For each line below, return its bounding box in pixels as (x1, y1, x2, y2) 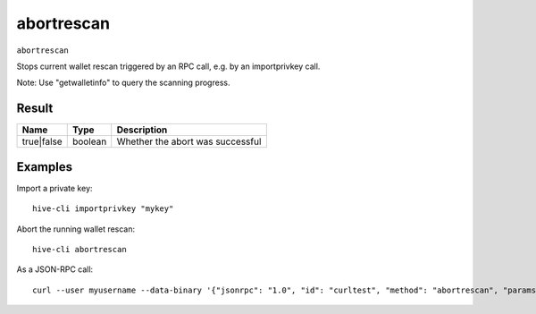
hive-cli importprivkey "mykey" (32, 204, 174, 214)
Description (116, 123, 168, 136)
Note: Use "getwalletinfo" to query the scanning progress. (16, 77, 230, 89)
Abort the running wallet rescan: (16, 224, 136, 234)
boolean (71, 135, 107, 148)
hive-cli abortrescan (32, 244, 127, 254)
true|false (21, 135, 63, 148)
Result (16, 101, 54, 116)
